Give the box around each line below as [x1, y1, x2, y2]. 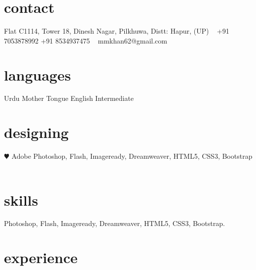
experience [4, 247, 78, 268]
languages [4, 64, 71, 85]
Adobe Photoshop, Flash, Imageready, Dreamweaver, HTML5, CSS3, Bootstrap [11, 151, 253, 161]
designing [4, 122, 69, 142]
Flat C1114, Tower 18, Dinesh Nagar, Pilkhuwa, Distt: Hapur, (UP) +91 [4, 26, 229, 36]
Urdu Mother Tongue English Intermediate [4, 93, 134, 103]
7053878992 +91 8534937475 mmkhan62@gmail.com [4, 35, 167, 45]
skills [4, 189, 38, 210]
